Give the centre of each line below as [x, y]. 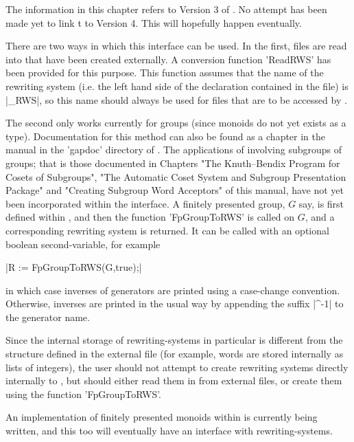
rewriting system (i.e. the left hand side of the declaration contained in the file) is [177, 86]
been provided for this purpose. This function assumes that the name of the [165, 73]
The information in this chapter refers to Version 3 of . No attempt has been [166, 9]
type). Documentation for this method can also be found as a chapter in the [166, 136]
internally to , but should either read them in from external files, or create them [174, 380]
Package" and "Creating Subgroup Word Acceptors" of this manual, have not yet [175, 190]
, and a [320, 217]
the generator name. [48, 317]
